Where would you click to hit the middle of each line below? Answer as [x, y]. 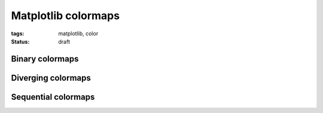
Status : [20, 41]
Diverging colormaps [51, 78]
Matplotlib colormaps [65, 16]
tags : [18, 33]
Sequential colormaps [53, 97]
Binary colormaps [45, 59]
